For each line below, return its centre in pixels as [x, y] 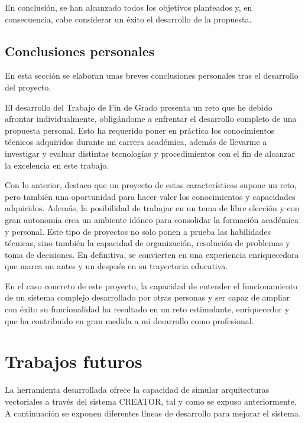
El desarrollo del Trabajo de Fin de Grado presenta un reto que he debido [139, 107]
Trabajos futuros [74, 361]
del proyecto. [28, 87]
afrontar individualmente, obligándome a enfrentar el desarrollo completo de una [151, 119]
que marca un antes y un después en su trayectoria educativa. [116, 266]
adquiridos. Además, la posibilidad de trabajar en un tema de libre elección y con [152, 208]
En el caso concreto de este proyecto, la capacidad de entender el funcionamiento [151, 285]
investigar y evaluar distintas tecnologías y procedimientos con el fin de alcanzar [150, 153]
